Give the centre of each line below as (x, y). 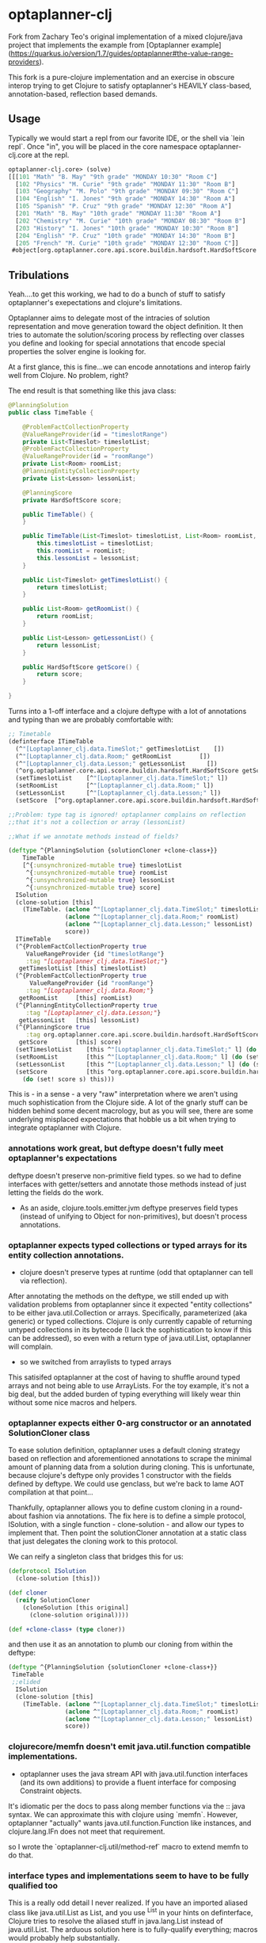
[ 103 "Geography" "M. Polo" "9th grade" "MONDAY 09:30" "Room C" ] (127, 192)
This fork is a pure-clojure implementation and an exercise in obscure (122, 77)
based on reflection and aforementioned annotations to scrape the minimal (130, 1459)
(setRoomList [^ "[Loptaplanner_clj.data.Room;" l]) (115, 786)
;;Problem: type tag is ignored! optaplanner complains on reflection (127, 815)
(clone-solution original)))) (79, 1615)
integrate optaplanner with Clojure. (65, 1128)
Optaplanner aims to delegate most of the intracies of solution (109, 318)
